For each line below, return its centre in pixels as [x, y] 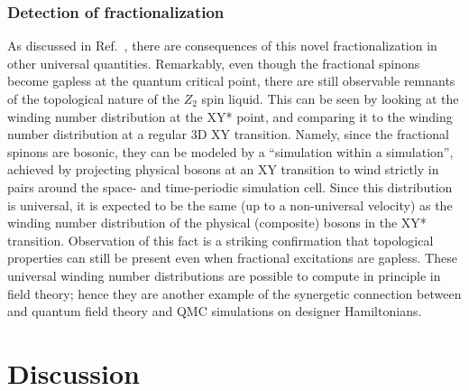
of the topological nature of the [94, 98]
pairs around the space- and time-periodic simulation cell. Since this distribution [230, 186]
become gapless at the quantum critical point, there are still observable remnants [231, 81]
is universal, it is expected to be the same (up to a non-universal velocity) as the [230, 205]
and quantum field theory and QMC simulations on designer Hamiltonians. [215, 311]
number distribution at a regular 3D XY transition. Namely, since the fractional [228, 134]
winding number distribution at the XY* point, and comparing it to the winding [230, 116]
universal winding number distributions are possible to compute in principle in [224, 275]
